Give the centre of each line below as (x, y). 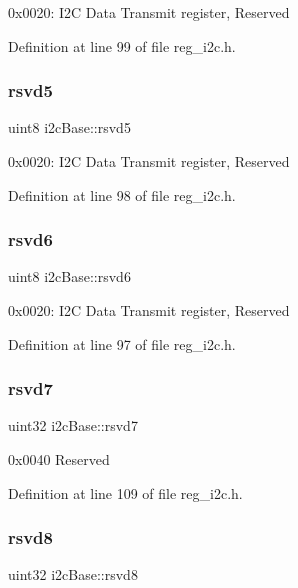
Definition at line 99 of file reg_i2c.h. (122, 45)
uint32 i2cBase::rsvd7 (73, 425)
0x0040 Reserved (59, 459)
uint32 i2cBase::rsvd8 (73, 574)
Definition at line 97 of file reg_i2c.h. (122, 343)
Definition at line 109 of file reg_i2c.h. (125, 492)
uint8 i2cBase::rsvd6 (69, 276)
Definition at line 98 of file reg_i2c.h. (122, 194)
